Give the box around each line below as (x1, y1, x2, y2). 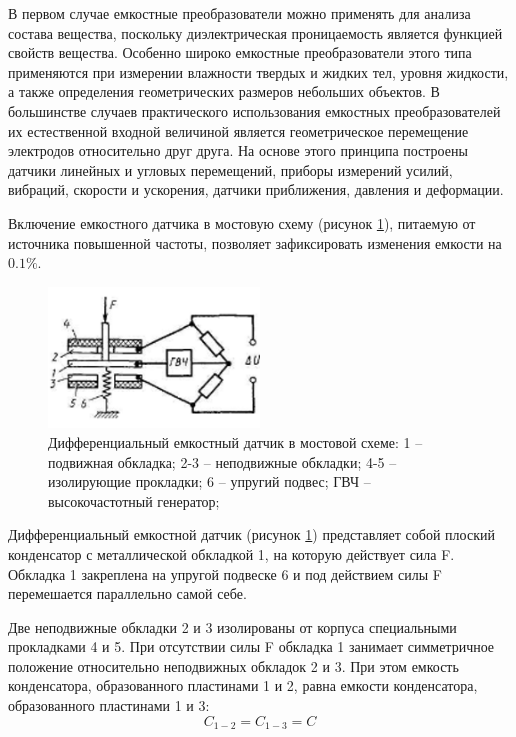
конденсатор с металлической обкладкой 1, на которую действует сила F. (8, 543, 455, 564)
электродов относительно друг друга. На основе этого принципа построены (8, 140, 468, 161)
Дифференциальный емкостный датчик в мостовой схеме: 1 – (48, 431, 423, 452)
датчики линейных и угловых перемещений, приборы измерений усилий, (8, 159, 453, 180)
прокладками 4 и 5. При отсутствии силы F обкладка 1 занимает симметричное (8, 636, 495, 657)
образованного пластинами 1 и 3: (8, 695, 210, 716)
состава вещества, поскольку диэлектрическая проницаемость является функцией (8, 22, 503, 43)
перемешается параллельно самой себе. (8, 583, 247, 604)
